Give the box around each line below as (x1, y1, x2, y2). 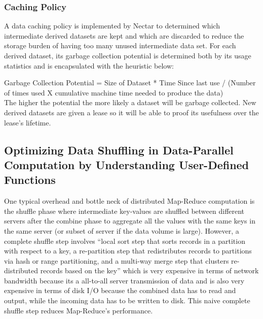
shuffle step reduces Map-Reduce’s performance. (4, 305, 153, 315)
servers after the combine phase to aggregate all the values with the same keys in (4, 215, 255, 226)
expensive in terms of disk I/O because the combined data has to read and (4, 285, 236, 296)
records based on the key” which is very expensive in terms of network (40, 265, 259, 276)
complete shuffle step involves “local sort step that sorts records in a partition (4, 235, 245, 246)
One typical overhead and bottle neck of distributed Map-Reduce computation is (4, 196, 255, 206)
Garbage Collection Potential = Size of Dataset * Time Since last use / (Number (4, 77, 256, 88)
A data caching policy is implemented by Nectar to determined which (4, 20, 220, 31)
